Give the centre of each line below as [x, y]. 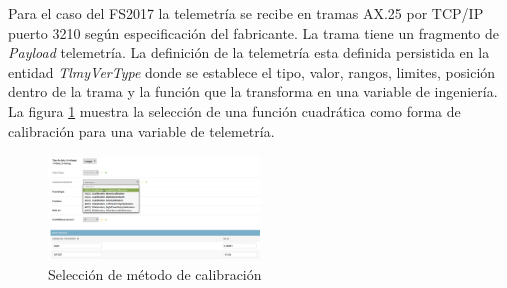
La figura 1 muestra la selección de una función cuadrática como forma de [234, 110]
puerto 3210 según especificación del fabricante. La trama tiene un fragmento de [253, 32]
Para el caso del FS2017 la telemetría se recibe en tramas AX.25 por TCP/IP [246, 13]
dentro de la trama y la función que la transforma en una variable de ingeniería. [253, 91]
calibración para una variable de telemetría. [141, 130]
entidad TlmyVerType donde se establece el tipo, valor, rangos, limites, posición [252, 71]
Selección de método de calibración [155, 273]
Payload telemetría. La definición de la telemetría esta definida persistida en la [249, 52]
